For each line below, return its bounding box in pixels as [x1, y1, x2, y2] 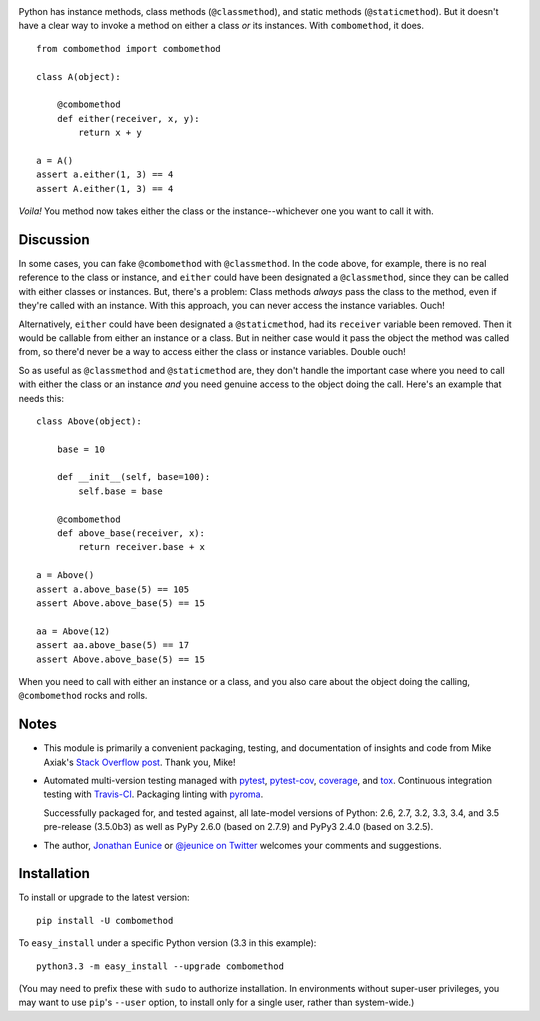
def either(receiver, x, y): [56, 113, 200, 124]
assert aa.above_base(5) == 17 [36, 640, 190, 651]
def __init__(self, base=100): [56, 471, 211, 483]
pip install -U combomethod [36, 915, 174, 926]
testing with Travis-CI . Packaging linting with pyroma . [43, 788, 264, 800]
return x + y [78, 127, 142, 139]
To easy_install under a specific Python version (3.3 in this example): [18, 937, 317, 949]
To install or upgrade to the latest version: [18, 891, 190, 904]
